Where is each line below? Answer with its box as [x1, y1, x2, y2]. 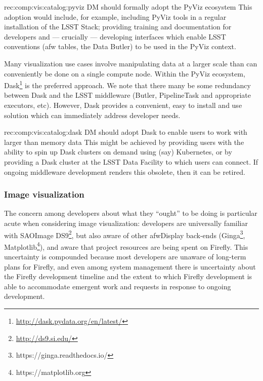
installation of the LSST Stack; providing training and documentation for [4, 21, 232, 32]
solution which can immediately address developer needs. [4, 109, 181, 120]
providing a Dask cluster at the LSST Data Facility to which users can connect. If [4, 156, 258, 167]
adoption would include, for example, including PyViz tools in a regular [4, 11, 227, 22]
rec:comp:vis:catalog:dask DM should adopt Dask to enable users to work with [4, 127, 247, 137]
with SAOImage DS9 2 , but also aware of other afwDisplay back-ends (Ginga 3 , [4, 228, 245, 240]
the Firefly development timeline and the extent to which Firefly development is [4, 271, 252, 282]
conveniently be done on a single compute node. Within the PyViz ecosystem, [4, 68, 245, 79]
